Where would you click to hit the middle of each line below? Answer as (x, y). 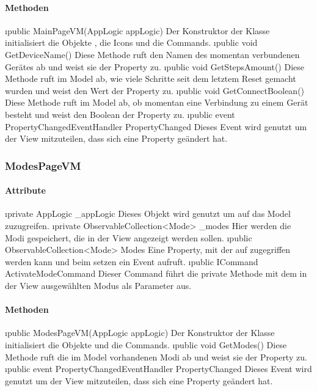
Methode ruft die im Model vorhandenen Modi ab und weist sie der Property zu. (156, 356)
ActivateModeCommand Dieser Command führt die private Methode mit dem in (156, 273)
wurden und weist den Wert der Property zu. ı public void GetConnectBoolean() (155, 90)
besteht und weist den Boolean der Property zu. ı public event (120, 114)
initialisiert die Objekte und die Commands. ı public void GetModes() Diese (146, 344)
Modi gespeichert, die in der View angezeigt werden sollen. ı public (129, 237)
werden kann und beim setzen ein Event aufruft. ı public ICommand (132, 261)
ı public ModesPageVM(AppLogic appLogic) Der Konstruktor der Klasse (140, 333)
